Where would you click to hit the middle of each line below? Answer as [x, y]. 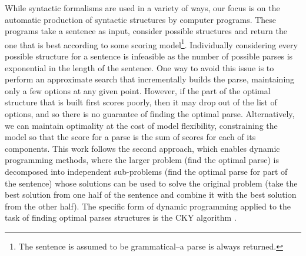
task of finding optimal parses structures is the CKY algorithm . [121, 217]
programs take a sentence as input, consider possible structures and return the [146, 31]
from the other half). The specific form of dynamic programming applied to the [148, 206]
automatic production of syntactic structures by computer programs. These [141, 19]
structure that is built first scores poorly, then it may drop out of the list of [141, 102]
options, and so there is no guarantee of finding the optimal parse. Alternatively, [150, 114]
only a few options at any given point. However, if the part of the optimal [138, 90]
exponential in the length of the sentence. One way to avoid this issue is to [139, 67]
